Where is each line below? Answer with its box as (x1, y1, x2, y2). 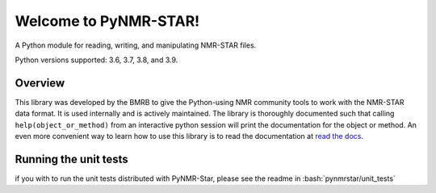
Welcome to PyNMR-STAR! (15, 12, 200, 30)
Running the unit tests (15, 152, 128, 166)
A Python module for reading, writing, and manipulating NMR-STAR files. (15, 40, 257, 50)
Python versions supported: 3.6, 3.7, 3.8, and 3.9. (15, 55, 178, 65)
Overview (15, 76, 65, 90)
